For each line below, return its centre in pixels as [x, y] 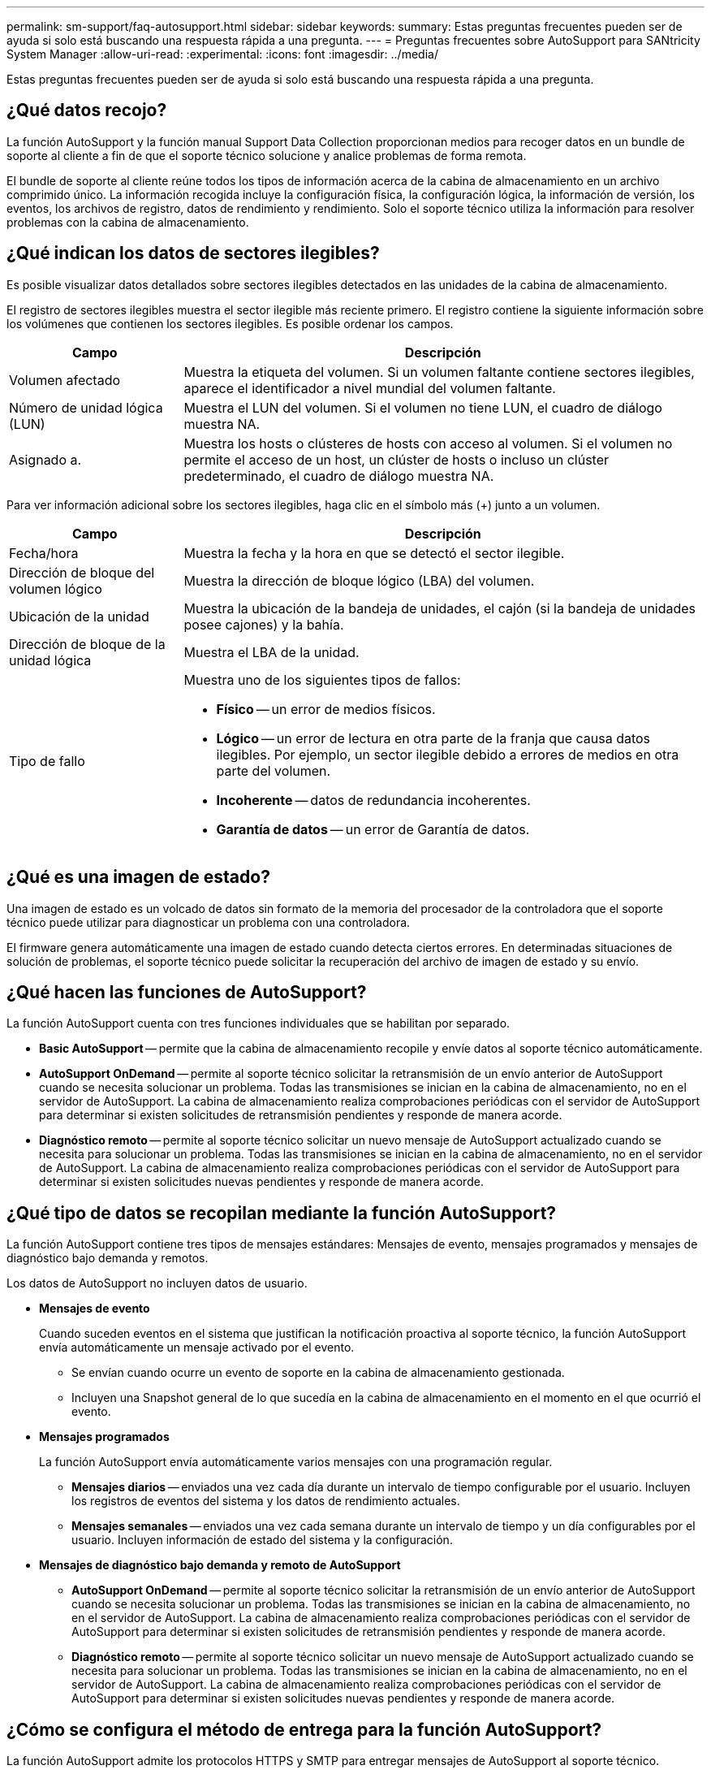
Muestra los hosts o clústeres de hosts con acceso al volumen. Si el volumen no [428, 443]
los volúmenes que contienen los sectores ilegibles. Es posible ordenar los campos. [230, 323]
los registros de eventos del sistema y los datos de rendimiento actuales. [266, 1501]
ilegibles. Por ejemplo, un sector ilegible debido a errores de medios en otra [448, 754]
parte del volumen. [274, 770]
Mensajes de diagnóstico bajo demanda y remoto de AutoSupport [220, 1565]
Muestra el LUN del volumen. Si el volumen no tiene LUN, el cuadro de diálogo [423, 407]
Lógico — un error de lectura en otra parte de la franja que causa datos [433, 738]
